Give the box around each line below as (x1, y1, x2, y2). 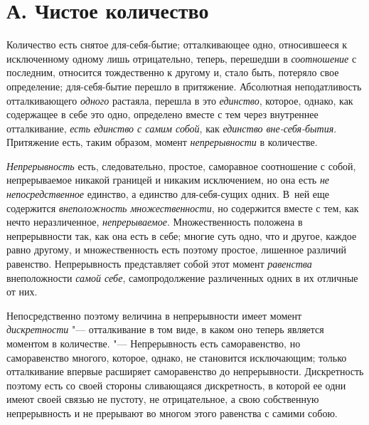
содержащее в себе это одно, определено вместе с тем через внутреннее (6, 107, 319, 122)
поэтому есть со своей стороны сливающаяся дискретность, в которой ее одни (6, 377, 346, 392)
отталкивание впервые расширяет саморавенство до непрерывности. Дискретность (6, 364, 364, 379)
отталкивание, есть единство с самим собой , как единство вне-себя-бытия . (6, 120, 337, 135)
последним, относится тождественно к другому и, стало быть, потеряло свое (6, 65, 339, 80)
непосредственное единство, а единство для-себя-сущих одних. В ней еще (6, 187, 330, 201)
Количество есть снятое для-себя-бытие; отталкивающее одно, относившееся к (6, 37, 348, 52)
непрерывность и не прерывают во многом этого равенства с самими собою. (6, 405, 338, 420)
